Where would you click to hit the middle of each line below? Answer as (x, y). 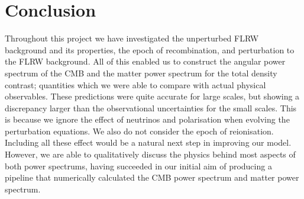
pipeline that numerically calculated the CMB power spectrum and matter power (152, 177)
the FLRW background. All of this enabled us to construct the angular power (145, 61)
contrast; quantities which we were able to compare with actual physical (135, 84)
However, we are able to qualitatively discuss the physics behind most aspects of (150, 154)
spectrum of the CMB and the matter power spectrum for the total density (141, 73)
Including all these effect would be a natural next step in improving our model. (148, 142)
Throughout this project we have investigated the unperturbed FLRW (132, 38)
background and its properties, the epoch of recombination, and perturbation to (150, 49)
